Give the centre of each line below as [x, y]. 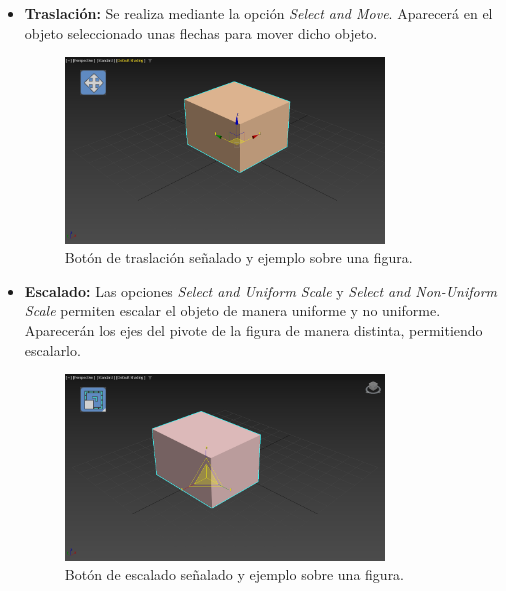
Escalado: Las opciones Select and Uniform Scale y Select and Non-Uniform [261, 290]
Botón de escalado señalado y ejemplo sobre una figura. [234, 574]
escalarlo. [52, 349]
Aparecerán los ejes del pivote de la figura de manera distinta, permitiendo [253, 330]
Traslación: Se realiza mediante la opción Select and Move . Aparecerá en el [258, 13]
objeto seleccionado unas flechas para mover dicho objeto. [201, 32]
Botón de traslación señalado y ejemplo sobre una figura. [238, 257]
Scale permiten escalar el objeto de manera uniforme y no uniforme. [232, 310]
